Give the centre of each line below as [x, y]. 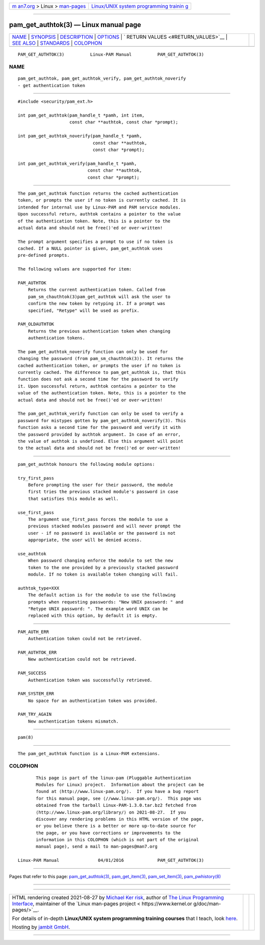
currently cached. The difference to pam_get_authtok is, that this [102, 372]
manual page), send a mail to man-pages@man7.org [97, 847]
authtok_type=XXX [39, 588]
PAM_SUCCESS [32, 673]
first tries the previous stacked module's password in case [103, 492]
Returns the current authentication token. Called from [96, 290]
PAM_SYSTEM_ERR [36, 694]
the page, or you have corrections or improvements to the [108, 833]
